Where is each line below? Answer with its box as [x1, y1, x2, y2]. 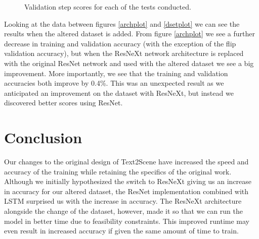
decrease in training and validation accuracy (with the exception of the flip [4, 38, 236, 48]
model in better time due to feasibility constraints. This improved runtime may [4, 215, 250, 226]
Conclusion [4, 127, 82, 148]
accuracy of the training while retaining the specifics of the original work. [4, 166, 232, 176]
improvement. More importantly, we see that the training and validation [4, 68, 228, 78]
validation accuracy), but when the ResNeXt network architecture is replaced [4, 48, 244, 58]
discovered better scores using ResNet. [4, 97, 123, 108]
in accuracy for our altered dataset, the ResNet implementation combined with [4, 186, 249, 196]
